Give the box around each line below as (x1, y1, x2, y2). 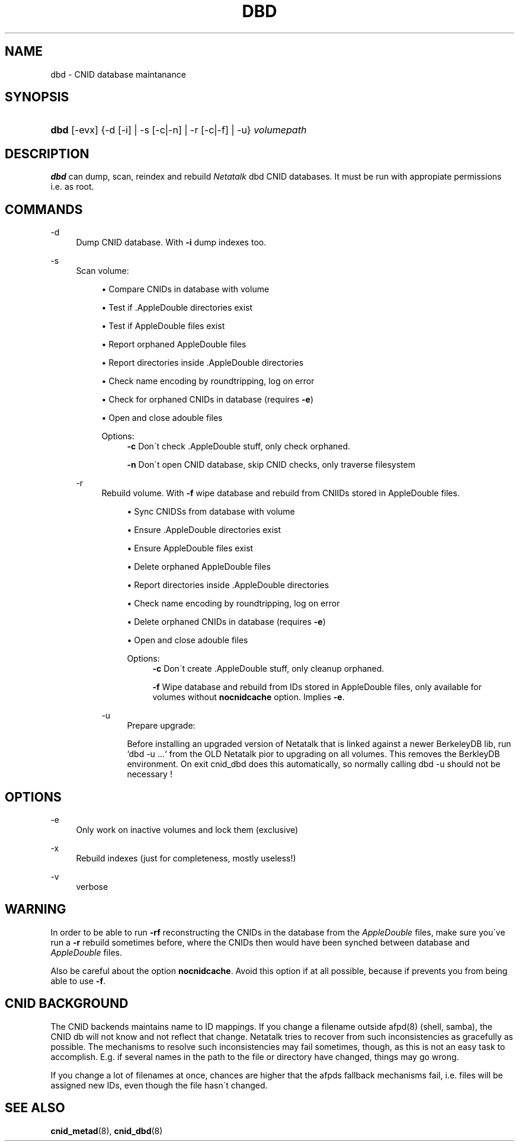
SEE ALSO (5, 1100, 65, 1116)
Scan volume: (76, 266, 129, 276)
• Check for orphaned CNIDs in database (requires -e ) (101, 394, 314, 405)
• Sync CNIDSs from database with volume (127, 506, 295, 517)
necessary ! (127, 769, 172, 780)
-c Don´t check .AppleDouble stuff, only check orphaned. (127, 441, 351, 452)
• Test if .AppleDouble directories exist (101, 302, 253, 313)
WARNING (5, 902, 66, 917)
